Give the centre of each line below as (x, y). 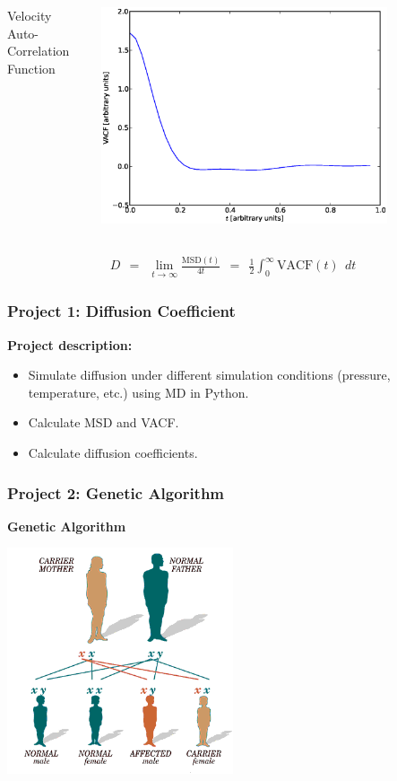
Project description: (70, 344)
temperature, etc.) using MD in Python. (138, 392)
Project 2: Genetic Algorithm (116, 492)
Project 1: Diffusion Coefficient (121, 311)
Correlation (39, 51)
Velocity (30, 15)
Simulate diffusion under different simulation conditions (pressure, (209, 375)
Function (31, 68)
